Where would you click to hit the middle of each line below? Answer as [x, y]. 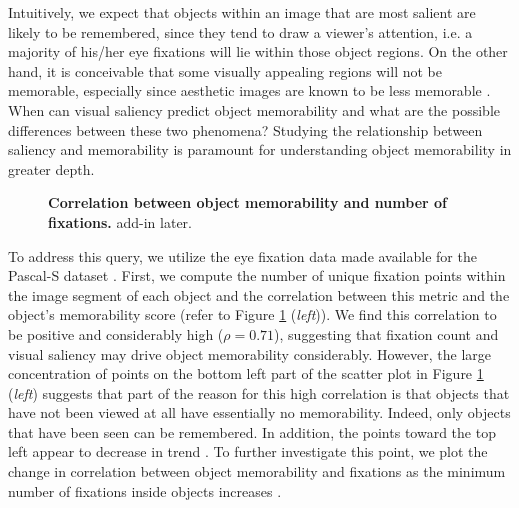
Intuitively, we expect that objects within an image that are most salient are [242, 12]
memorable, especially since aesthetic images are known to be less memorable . [249, 90]
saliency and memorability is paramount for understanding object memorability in [260, 149]
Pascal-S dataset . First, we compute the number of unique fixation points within [257, 275]
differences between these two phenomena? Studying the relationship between [245, 129]
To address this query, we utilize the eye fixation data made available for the [242, 255]
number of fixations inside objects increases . [145, 490]
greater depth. [51, 168]
